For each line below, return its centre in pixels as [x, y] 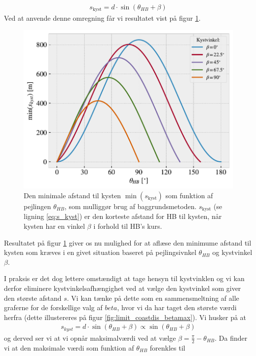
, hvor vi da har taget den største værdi [177, 307]
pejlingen [37, 206]
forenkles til [167, 347]
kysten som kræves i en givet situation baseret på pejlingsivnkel [100, 252]
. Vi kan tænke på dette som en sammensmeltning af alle [153, 298]
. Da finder [231, 338]
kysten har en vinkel [55, 226]
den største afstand [33, 298]
